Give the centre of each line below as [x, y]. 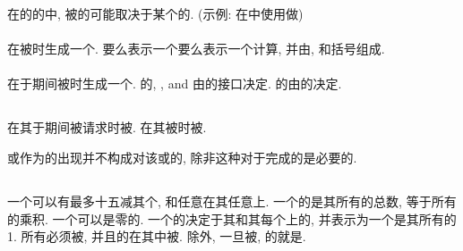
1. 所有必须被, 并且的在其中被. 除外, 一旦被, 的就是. [157, 236]
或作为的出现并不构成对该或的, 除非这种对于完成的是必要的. [182, 157]
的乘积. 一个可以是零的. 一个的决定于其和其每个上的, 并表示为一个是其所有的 [232, 218]
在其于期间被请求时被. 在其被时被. [107, 127]
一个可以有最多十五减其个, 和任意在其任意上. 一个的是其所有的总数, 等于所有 [232, 201]
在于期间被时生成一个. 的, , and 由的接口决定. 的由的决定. [175, 84]
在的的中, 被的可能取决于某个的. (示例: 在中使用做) [155, 13]
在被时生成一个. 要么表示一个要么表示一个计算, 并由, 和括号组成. [196, 49]
